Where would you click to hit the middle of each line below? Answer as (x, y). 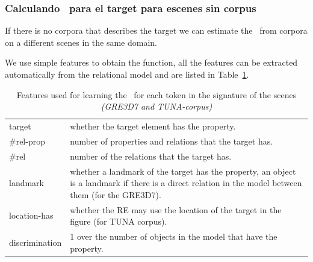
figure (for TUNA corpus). (119, 221)
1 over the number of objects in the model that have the (174, 236)
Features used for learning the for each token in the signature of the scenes (156, 94)
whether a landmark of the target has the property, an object (183, 171)
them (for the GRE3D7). (116, 194)
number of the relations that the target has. (151, 156)
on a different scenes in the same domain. (81, 42)
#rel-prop (27, 141)
